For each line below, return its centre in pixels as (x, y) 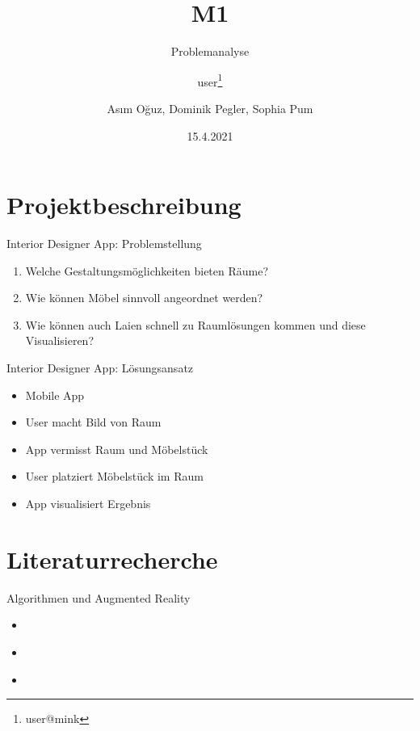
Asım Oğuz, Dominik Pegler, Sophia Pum (210, 108)
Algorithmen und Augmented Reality (99, 597)
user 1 (210, 80)
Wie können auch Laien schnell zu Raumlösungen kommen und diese (195, 324)
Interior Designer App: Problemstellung (104, 244)
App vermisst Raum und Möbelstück (117, 449)
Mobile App (55, 395)
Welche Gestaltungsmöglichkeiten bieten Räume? (147, 270)
